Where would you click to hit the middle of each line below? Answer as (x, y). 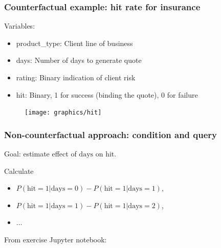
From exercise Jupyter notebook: (56, 240)
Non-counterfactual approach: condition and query (111, 134)
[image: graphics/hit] (63, 113)
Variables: (20, 26)
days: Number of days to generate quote (79, 60)
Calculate (19, 171)
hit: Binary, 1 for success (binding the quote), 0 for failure (107, 94)
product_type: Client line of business (74, 43)
